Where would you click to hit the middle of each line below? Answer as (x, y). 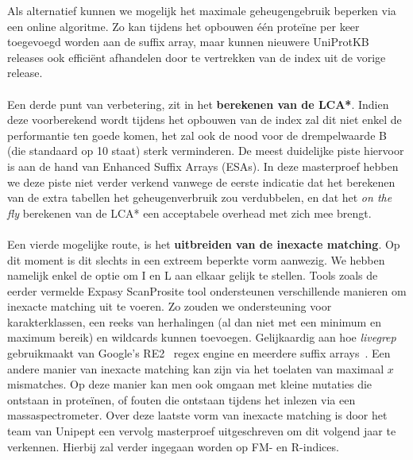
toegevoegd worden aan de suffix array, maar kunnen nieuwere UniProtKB (188, 42)
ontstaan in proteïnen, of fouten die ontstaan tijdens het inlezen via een (181, 399)
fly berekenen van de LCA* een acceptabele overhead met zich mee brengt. (189, 213)
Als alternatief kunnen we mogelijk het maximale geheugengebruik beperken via (202, 10)
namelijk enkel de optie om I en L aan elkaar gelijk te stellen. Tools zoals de (193, 275)
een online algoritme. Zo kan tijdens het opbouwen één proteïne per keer (183, 26)
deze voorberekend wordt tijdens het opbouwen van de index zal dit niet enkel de (205, 120)
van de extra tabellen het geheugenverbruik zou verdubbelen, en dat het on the (200, 197)
